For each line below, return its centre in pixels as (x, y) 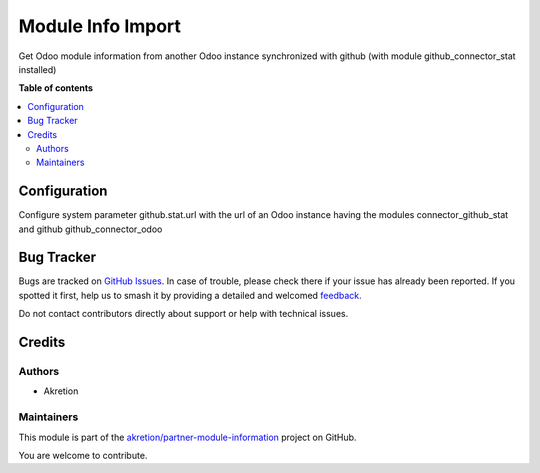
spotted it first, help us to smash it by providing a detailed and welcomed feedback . (190, 295)
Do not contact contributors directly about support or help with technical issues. (183, 314)
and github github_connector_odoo (90, 229)
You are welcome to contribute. (83, 455)
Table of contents (56, 88)
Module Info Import (100, 26)
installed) (37, 69)
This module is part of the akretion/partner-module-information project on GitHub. (187, 437)
